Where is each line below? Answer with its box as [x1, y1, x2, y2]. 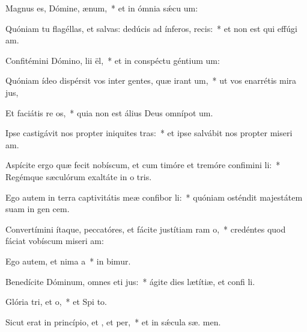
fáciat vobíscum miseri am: [5, 234, 104, 247]
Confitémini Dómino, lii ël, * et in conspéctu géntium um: [5, 54, 220, 66]
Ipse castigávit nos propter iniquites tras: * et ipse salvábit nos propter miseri [5, 127, 293, 139]
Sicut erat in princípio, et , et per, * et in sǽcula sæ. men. [5, 315, 221, 328]
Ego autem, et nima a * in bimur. [5, 254, 131, 267]
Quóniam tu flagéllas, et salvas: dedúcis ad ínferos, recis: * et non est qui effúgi [5, 22, 297, 34]
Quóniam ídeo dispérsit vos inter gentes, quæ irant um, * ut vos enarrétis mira [5, 74, 297, 87]
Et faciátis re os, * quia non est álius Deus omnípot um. [5, 106, 213, 119]
